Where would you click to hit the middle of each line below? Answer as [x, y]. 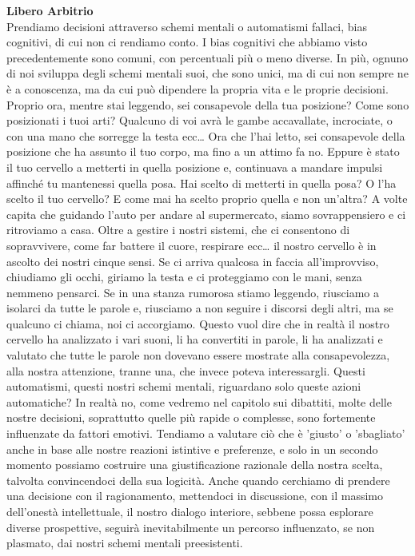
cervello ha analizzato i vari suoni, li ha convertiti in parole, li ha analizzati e [195, 339]
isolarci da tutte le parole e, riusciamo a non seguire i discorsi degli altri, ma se [200, 308]
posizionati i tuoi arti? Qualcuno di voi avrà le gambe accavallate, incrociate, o [200, 120]
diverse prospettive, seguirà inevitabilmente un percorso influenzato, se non [191, 527]
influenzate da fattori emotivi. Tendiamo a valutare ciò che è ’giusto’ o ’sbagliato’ [206, 433]
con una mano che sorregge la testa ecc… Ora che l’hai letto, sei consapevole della [206, 135]
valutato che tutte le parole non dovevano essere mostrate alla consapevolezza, [198, 355]
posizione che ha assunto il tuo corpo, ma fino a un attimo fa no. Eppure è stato [203, 151]
